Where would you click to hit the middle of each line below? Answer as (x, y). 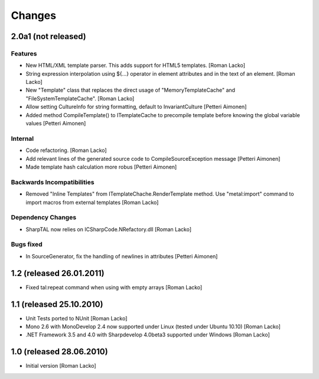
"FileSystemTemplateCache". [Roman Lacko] (80, 98)
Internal (22, 138)
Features (24, 53)
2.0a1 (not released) (49, 36)
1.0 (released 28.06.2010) (60, 352)
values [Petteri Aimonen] (56, 124)
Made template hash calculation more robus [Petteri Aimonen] (101, 167)
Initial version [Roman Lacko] (61, 366)
